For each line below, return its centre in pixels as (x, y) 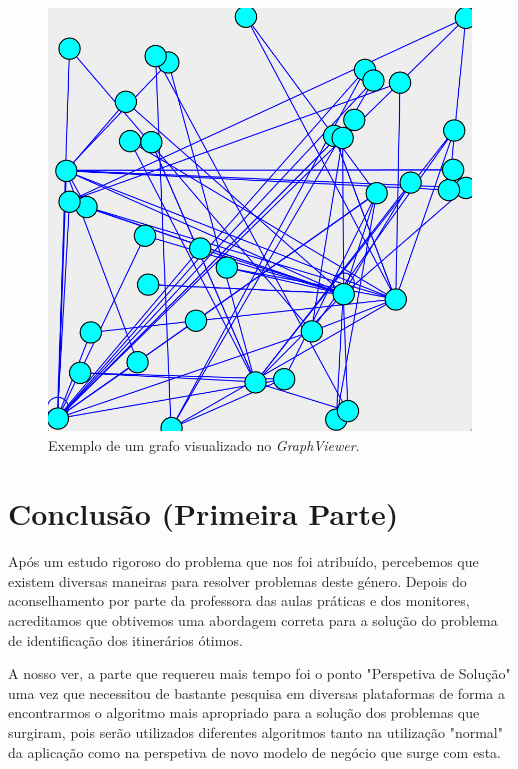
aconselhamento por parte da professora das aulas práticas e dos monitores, (239, 600)
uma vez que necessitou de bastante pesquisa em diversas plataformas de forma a (256, 692)
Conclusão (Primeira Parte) (203, 513)
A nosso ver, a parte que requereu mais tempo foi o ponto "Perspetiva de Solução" (259, 673)
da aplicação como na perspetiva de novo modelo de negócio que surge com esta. (254, 751)
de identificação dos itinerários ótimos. (125, 639)
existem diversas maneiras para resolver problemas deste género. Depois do (237, 580)
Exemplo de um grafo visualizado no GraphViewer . (204, 444)
